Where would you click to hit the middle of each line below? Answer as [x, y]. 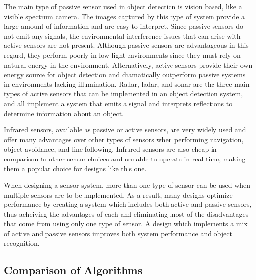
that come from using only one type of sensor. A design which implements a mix [126, 223]
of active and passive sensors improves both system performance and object [118, 233]
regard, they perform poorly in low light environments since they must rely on [122, 55]
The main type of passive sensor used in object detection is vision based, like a [123, 6]
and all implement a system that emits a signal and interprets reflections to [118, 103]
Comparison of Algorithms [73, 269]
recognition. [22, 243]
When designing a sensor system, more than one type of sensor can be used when [127, 185]
